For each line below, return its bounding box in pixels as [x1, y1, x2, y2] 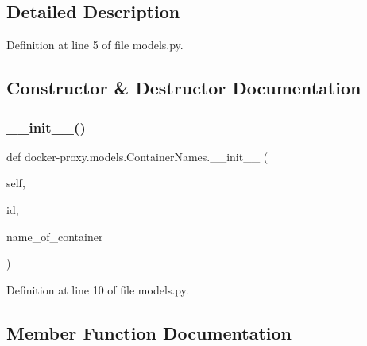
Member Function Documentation [6, 320, 292, 344]
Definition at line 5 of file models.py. [6, 37, 183, 53]
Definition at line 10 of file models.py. [6, 281, 189, 298]
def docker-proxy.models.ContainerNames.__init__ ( [6, 148, 268, 164]
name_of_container [6, 228, 103, 244]
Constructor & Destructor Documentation [6, 75, 361, 100]
